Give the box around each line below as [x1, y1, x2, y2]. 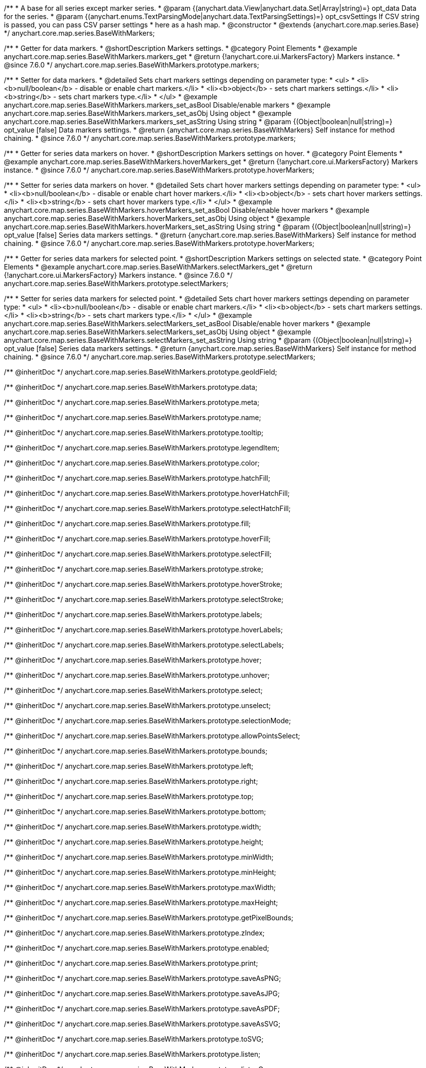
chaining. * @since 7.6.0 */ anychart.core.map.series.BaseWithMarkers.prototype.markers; [4, 134, 296, 142]
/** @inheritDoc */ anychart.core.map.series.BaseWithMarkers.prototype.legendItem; [4, 444, 280, 452]
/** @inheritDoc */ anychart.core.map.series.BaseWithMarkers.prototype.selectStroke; [4, 595, 284, 603]
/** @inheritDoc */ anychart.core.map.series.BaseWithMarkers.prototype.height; [4, 838, 264, 846]
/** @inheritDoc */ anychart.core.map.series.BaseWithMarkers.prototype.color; [4, 459, 260, 467]
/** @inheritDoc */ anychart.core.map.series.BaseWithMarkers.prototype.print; [4, 959, 258, 967]
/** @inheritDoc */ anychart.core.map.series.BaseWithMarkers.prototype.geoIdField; [4, 368, 277, 376]
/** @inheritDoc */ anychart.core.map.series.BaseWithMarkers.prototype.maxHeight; [4, 898, 278, 907]
